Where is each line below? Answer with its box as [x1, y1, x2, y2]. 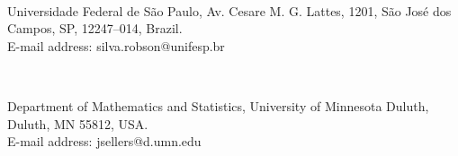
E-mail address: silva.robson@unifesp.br [7, 36, 225, 55]
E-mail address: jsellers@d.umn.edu [7, 132, 202, 151]
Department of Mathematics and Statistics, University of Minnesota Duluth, [7, 96, 429, 115]
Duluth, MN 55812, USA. [7, 114, 148, 133]
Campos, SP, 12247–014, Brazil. [7, 19, 183, 38]
